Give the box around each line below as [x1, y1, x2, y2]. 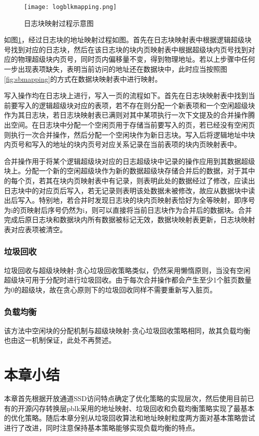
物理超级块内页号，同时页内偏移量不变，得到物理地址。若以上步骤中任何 [17, 54, 255, 64]
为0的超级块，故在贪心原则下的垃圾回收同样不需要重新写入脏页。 [4, 284, 217, 294]
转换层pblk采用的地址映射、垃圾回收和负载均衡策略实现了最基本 [45, 403, 255, 413]
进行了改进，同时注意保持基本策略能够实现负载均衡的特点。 [4, 422, 199, 433]
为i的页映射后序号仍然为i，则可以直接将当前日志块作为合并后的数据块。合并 [4, 204, 252, 215]
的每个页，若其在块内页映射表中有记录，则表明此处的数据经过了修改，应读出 [4, 175, 255, 185]
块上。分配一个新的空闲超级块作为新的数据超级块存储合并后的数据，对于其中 [4, 165, 255, 176]
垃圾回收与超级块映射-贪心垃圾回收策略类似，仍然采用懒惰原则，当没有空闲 [4, 265, 251, 275]
